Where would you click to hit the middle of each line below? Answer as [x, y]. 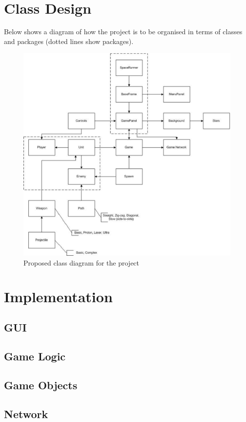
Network [26, 413]
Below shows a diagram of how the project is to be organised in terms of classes [123, 32]
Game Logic [35, 356]
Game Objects [41, 385]
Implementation [58, 296]
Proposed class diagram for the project [82, 262]
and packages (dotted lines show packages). [69, 41]
